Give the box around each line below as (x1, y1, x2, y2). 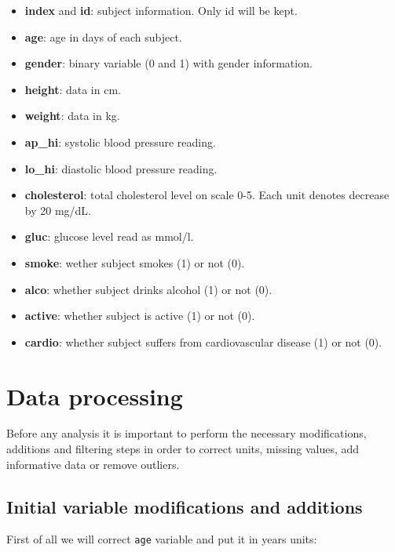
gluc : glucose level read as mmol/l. (24, 228, 194, 245)
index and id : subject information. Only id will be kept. (24, 2, 298, 18)
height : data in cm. (24, 81, 121, 97)
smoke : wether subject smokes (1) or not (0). (24, 254, 245, 271)
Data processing (6, 379, 183, 412)
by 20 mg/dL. (24, 202, 91, 218)
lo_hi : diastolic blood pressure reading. (24, 160, 218, 176)
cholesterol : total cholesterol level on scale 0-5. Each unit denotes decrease (24, 187, 390, 203)
